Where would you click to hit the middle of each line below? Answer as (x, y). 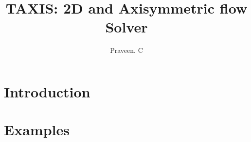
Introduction (47, 91)
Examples (37, 130)
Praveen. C (126, 50)
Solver (126, 27)
